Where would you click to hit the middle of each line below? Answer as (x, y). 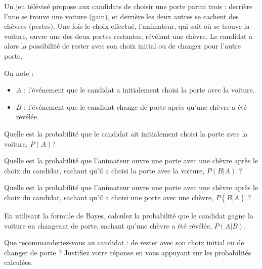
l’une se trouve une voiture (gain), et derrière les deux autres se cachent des (121, 16)
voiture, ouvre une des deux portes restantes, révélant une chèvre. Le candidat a (128, 36)
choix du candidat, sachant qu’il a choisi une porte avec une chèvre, (109, 197)
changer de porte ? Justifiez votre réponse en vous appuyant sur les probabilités (128, 252)
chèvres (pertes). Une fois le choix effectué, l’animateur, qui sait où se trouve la (127, 26)
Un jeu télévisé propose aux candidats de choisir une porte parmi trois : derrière (128, 6)
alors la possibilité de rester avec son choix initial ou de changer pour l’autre (123, 46)
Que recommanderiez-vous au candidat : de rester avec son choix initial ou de (124, 242)
